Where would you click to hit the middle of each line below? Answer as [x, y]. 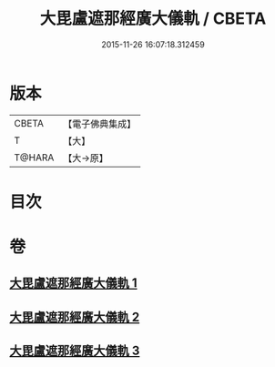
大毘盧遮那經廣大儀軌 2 [75, 316]
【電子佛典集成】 [100, 124]
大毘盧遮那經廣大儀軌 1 [74, 283]
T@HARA [34, 158]
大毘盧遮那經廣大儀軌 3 [75, 351]
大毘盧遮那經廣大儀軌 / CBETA [153, 19]
